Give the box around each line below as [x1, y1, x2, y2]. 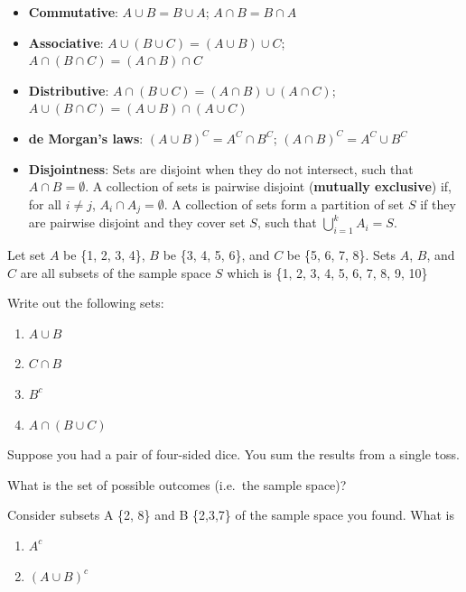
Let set [7, 245, 46, 264]
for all [28, 194, 62, 213]
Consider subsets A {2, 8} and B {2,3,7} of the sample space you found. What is [7, 505, 455, 524]
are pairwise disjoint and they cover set [28, 213, 246, 232]
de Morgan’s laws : [28, 128, 144, 147]
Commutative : [28, 3, 118, 21]
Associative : [28, 32, 104, 51]
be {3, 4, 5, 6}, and [163, 245, 270, 264]
